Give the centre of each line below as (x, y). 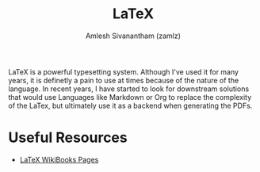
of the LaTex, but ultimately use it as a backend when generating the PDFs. (130, 105)
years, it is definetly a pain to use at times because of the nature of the (124, 80)
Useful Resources (68, 138)
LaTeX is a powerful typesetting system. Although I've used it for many (124, 71)
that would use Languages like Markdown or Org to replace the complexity (130, 97)
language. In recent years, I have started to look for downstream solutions (129, 89)
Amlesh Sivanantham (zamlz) (133, 36)
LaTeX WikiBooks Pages (59, 159)
